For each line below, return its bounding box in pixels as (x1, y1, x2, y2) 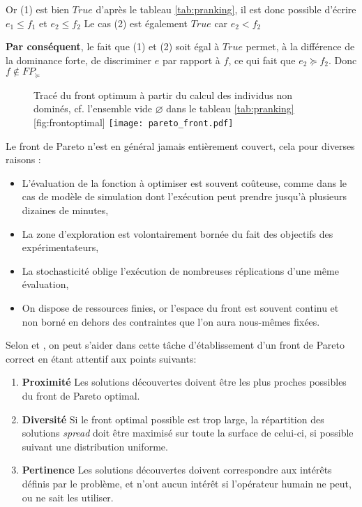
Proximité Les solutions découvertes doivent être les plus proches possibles (22, 374, 347, 389)
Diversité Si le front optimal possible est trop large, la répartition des (22, 411, 324, 426)
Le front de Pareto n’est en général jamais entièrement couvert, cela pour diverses (6, 138, 355, 153)
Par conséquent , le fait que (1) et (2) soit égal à (6, 39, 220, 54)
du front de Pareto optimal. (22, 388, 140, 402)
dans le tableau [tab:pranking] (166, 101, 294, 116)
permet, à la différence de (246, 39, 355, 54)
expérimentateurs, (22, 240, 99, 255)
